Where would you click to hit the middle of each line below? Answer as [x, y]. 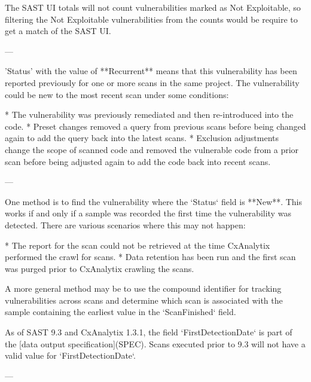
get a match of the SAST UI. [58, 31]
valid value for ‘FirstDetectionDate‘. [70, 355]
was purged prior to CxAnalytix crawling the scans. [100, 268]
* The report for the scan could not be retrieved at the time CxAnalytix [138, 245]
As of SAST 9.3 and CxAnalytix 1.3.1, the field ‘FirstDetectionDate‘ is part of [149, 332]
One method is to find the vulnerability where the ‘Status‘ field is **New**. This [154, 201]
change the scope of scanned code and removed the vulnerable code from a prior [152, 149]
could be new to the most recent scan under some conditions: [117, 94]
